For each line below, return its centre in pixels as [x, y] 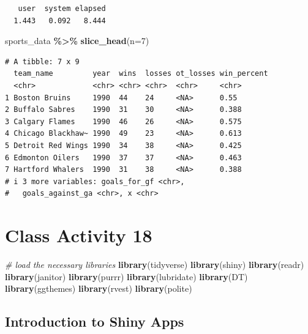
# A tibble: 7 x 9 [42, 61]
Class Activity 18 [79, 235]
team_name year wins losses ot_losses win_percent [141, 74]
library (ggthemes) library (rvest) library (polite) [99, 288]
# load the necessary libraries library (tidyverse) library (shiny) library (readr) [155, 265]
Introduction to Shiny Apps [95, 321]
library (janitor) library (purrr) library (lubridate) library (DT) [126, 276]
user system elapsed [62, 9]
